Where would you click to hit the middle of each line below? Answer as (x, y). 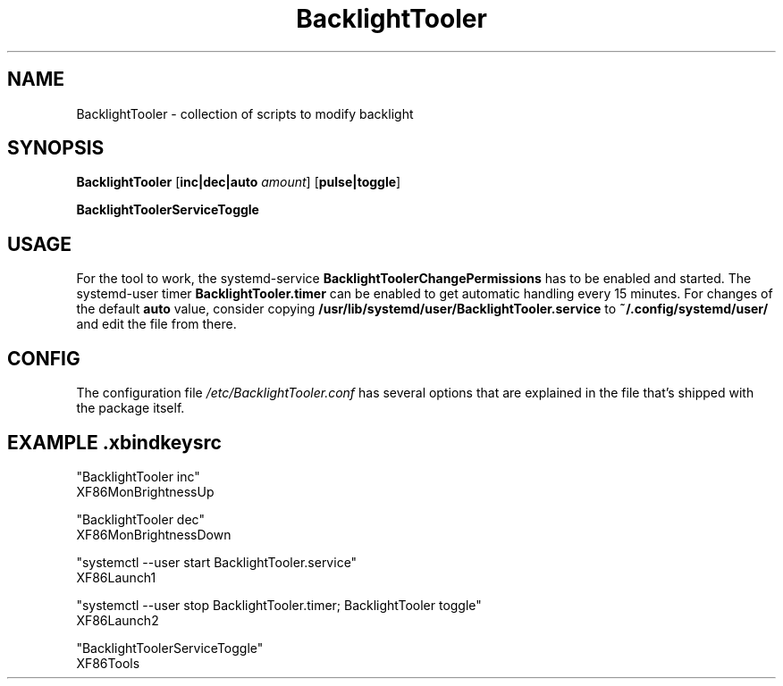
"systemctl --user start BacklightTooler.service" (217, 562)
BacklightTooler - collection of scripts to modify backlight (245, 113)
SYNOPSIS (56, 148)
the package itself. (130, 408)
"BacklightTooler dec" (140, 519)
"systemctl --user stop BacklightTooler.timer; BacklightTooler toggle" (279, 605)
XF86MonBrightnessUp (145, 491)
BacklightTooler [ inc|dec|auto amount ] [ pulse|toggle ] (239, 182)
